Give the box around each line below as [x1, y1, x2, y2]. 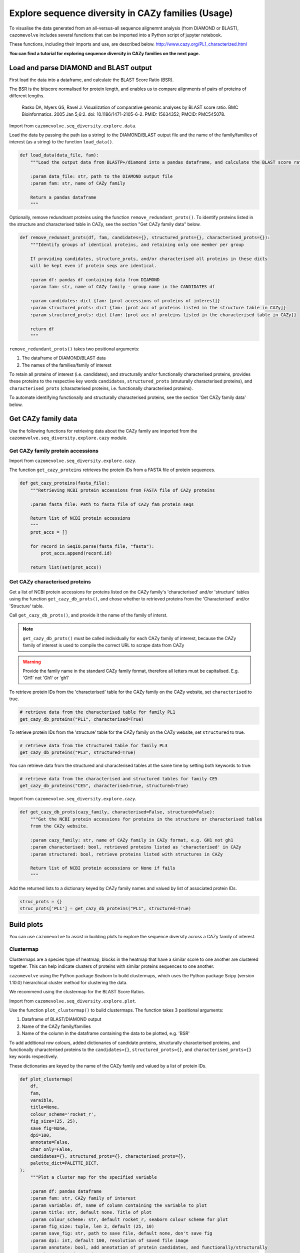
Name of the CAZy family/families [21, 1023, 91, 1029]
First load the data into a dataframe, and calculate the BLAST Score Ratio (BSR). [9, 77, 174, 83]
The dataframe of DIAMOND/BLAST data [21, 355, 106, 361]
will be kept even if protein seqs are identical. [30, 263, 157, 268]
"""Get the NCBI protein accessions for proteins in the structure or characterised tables [30, 816, 262, 822]
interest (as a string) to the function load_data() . [9, 139, 113, 145]
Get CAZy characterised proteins [9, 578, 91, 585]
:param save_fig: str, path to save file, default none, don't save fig [30, 1230, 212, 1236]
